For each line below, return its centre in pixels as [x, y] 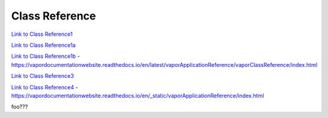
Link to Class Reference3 [43, 76]
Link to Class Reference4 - [45, 87]
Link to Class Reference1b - [46, 56]
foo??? [20, 107]
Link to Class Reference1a [43, 45]
